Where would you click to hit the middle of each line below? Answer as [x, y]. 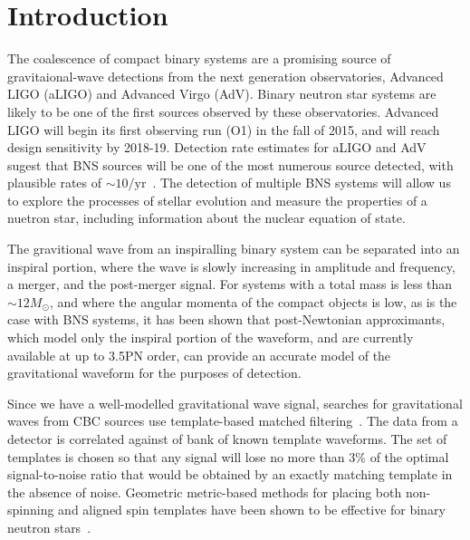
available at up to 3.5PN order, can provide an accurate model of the [199, 355]
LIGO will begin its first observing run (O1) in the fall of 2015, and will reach [224, 129]
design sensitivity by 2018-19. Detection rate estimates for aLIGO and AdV [217, 147]
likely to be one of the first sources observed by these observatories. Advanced [223, 111]
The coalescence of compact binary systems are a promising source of [199, 58]
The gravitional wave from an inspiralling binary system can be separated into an [234, 249]
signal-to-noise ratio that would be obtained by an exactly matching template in [230, 474]
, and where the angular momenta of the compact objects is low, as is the [253, 301]
